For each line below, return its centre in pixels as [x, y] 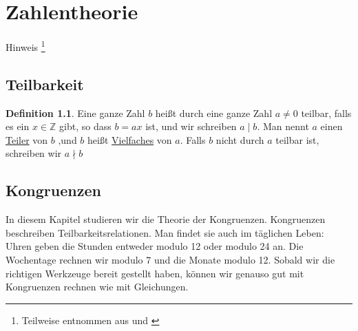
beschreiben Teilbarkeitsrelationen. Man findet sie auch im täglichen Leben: [165, 232]
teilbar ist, [297, 139]
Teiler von [27, 139]
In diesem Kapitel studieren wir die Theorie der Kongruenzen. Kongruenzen [166, 219]
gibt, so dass [85, 126]
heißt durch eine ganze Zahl [214, 113]
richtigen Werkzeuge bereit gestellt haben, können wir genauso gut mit [155, 273]
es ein [18, 126]
